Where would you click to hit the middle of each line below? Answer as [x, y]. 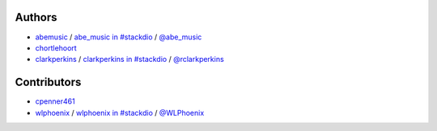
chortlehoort [56, 47]
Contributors [48, 82]
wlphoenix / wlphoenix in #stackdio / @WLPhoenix [120, 113]
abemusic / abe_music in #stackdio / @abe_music [119, 37]
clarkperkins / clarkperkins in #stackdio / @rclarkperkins [129, 59]
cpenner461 [55, 101]
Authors [36, 17]
